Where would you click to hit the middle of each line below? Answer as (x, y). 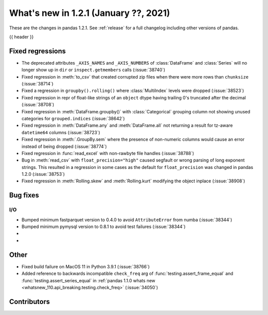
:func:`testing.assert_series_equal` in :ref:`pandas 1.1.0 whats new (89, 280)
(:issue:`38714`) (37, 84)
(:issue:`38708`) (38, 105)
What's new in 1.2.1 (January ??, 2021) (90, 13)
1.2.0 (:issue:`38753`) (43, 174)
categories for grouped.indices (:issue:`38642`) (73, 118)
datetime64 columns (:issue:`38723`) (61, 132)
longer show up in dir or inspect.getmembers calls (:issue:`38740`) (94, 70)
